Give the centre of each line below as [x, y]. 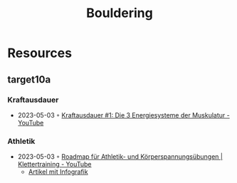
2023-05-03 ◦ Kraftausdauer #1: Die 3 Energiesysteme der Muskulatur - [123, 115]
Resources [40, 53]
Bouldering [120, 13]
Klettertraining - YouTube [54, 164]
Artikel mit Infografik [58, 172]
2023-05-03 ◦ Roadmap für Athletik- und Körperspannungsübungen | [120, 157]
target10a [29, 79]
